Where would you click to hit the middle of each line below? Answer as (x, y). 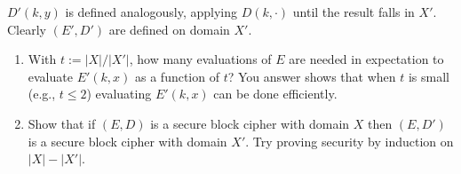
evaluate (50, 76)
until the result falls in (354, 12)
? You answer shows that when (312, 76)
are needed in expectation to (366, 59)
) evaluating (119, 94)
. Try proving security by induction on (350, 141)
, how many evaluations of (200, 59)
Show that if (62, 123)
